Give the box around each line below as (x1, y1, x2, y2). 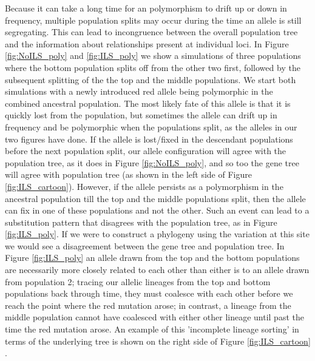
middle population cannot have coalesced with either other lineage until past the (5, 311, 304, 323)
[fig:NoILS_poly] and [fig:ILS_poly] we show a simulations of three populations (5, 49, 301, 62)
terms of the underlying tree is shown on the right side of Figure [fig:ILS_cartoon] (5, 334, 311, 347)
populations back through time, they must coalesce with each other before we (5, 287, 293, 300)
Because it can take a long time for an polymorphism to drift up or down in (5, 2, 287, 14)
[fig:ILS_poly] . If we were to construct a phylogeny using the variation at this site (5, 228, 310, 240)
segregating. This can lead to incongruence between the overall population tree (5, 25, 298, 38)
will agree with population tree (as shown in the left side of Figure (5, 168, 252, 181)
